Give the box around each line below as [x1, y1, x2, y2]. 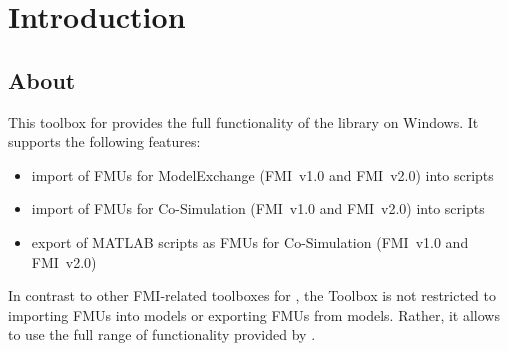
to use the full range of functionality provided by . [8, 324, 316, 345]
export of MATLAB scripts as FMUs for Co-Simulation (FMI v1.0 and [31, 231, 469, 252]
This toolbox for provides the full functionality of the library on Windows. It [8, 111, 479, 132]
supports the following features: [8, 131, 201, 152]
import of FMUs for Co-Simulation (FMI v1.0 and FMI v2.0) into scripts [31, 198, 485, 219]
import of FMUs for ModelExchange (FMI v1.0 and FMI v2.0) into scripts [31, 164, 494, 185]
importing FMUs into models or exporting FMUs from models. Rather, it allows [8, 304, 500, 325]
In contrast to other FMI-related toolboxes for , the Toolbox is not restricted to [8, 285, 497, 306]
